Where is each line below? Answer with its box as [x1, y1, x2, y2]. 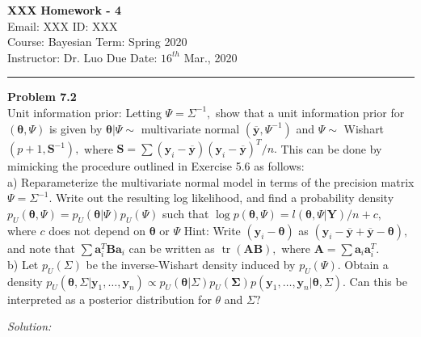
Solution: [7, 318, 52, 335]
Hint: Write [183, 221, 241, 238]
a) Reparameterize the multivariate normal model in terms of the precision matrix [7, 173, 415, 190]
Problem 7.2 [7, 88, 77, 105]
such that [162, 204, 209, 221]
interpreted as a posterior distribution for [7, 290, 212, 307]
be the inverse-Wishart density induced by [86, 255, 296, 272]
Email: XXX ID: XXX [7, 17, 118, 34]
